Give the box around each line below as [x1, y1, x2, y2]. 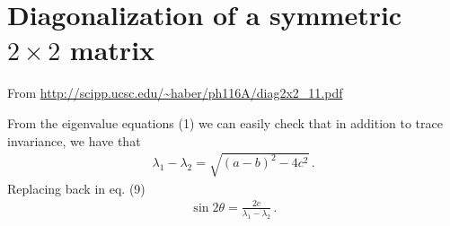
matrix [69, 31, 155, 68]
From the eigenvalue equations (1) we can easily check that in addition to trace [7, 113, 443, 132]
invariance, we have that [7, 131, 141, 150]
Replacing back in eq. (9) [7, 178, 146, 197]
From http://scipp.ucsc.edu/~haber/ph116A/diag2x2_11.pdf [7, 83, 343, 102]
